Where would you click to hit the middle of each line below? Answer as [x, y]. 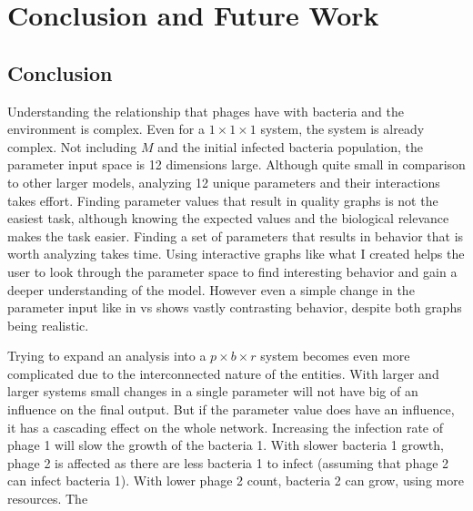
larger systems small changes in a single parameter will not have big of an [213, 391]
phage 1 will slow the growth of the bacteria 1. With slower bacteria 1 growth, [226, 445]
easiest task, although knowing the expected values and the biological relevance [228, 218]
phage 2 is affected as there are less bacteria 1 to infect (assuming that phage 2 [228, 462]
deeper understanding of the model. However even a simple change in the [211, 289]
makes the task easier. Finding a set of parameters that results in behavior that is [236, 235]
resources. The [48, 499]
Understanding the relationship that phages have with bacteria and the [206, 111]
